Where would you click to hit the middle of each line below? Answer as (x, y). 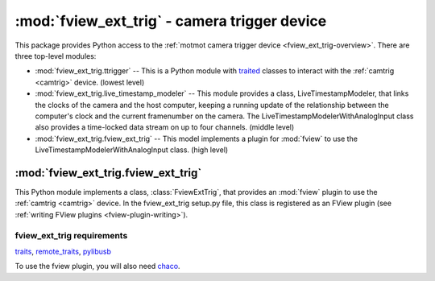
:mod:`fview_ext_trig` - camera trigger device (171, 21)
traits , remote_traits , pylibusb (63, 251)
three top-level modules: (56, 56)
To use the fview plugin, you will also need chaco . (97, 267)
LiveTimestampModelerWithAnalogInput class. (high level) (132, 150)
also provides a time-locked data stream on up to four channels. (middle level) (165, 127)
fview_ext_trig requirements (71, 235)
